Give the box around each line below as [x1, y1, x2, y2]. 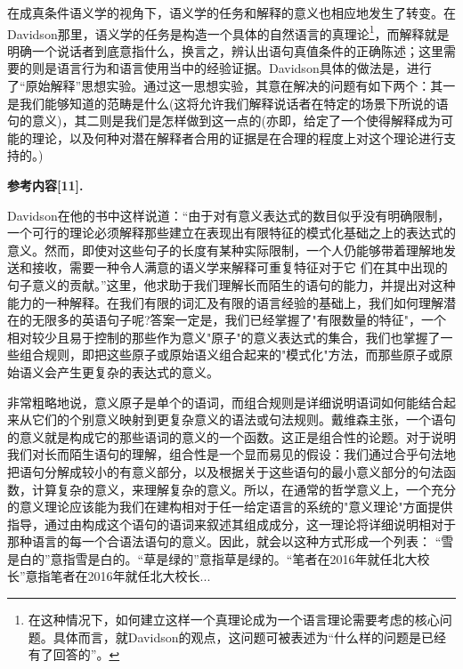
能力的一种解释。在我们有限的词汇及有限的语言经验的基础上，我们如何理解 [7, 293, 443, 311]
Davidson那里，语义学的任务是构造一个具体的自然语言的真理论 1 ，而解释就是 [7, 21, 450, 43]
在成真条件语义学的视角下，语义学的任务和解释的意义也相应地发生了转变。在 [7, 4, 456, 21]
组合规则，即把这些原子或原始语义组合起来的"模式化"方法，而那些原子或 [19, 345, 441, 364]
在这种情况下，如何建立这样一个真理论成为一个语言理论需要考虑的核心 [28, 610, 440, 629]
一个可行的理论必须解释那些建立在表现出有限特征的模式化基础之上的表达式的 [7, 223, 456, 242]
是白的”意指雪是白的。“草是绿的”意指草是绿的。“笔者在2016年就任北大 [7, 549, 418, 568]
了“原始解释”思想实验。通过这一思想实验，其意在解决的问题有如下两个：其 [7, 77, 443, 95]
